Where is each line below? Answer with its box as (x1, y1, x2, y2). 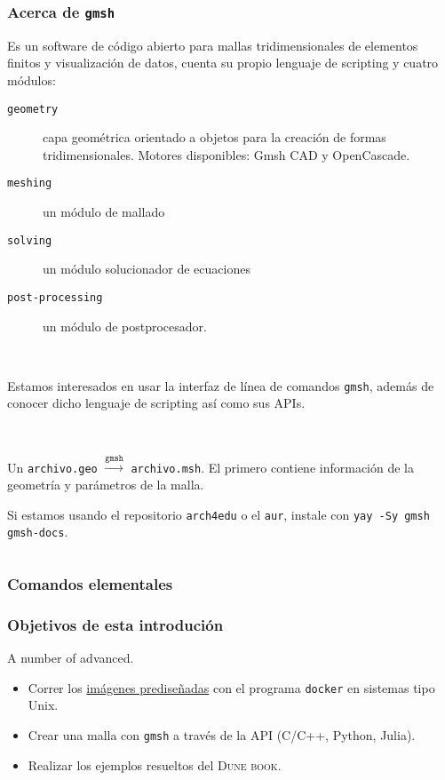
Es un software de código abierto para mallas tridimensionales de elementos (7, 36, 418, 54)
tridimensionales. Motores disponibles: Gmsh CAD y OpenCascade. (43, 145, 410, 163)
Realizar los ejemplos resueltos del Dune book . (28, 755, 282, 774)
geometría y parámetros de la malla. (7, 475, 204, 494)
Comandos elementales (7, 572, 173, 594)
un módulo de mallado (43, 203, 165, 221)
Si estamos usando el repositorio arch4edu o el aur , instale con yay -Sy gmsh (7, 505, 430, 523)
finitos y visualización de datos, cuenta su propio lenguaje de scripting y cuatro (7, 53, 439, 72)
